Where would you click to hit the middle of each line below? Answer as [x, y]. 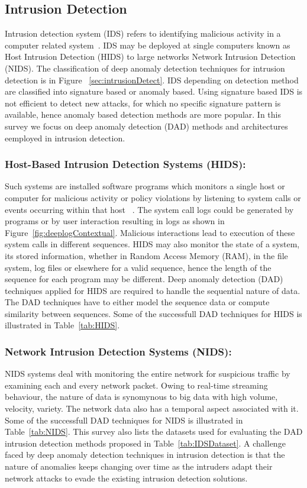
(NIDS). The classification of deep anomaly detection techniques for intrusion [145, 68]
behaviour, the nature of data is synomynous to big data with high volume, [141, 397]
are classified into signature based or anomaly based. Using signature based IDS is [154, 91]
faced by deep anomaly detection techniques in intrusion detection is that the [145, 455]
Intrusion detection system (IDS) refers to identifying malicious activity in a [143, 33]
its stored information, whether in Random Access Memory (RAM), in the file [146, 255]
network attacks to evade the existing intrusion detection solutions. [126, 478]
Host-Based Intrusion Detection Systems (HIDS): [125, 164]
